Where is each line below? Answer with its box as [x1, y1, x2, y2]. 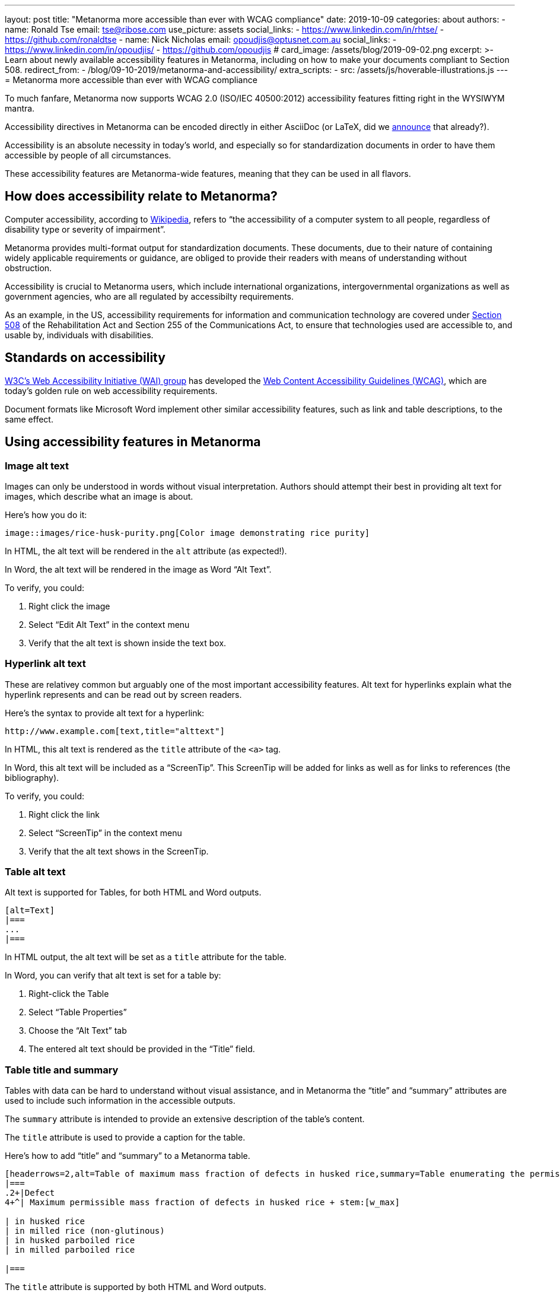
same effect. [5, 414, 53, 424]
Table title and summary [5, 1063, 119, 1076]
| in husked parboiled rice [5, 1235, 135, 1246]
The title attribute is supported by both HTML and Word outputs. [5, 1282, 266, 1292]
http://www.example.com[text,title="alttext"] [5, 726, 225, 736]
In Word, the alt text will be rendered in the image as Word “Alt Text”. [5, 564, 272, 574]
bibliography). [5, 772, 59, 783]
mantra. [5, 103, 35, 113]
